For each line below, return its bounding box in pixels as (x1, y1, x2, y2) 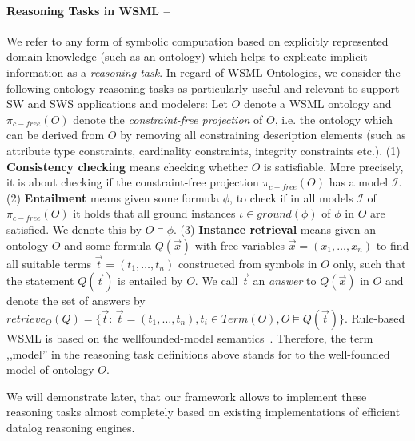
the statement (6, 272, 74, 289)
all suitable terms (6, 255, 91, 271)
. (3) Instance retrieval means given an (174, 220, 376, 237)
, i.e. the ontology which (274, 110, 393, 127)
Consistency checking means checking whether (6, 158, 249, 174)
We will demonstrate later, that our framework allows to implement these (6, 387, 367, 404)
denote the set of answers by (6, 292, 146, 309)
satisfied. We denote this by (6, 220, 142, 237)
